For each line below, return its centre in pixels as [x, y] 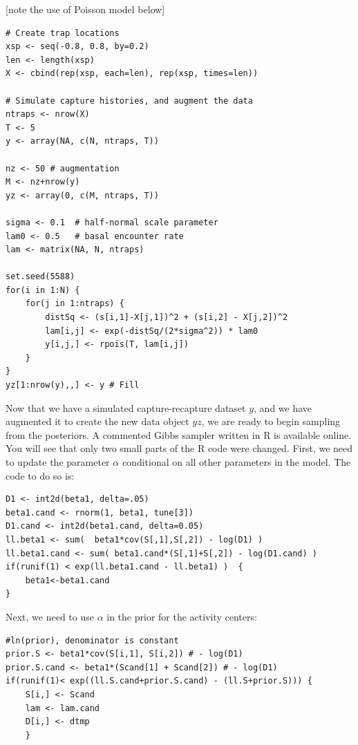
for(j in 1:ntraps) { [75, 304]
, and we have [283, 407]
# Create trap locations [63, 33]
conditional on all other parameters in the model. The [236, 462]
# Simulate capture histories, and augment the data [129, 101]
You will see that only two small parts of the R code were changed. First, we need [179, 448]
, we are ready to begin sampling [271, 421]
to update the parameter [58, 462]
